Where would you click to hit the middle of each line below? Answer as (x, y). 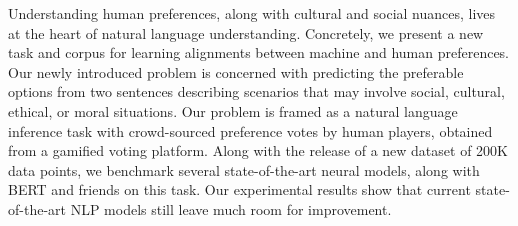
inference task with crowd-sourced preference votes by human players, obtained (250, 130)
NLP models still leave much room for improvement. (231, 208)
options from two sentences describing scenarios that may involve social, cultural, (256, 91)
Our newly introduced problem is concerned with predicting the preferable (236, 71)
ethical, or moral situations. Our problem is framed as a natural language (233, 110)
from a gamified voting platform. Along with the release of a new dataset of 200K (258, 150)
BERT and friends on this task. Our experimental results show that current (239, 189)
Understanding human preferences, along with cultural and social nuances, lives (252, 13)
